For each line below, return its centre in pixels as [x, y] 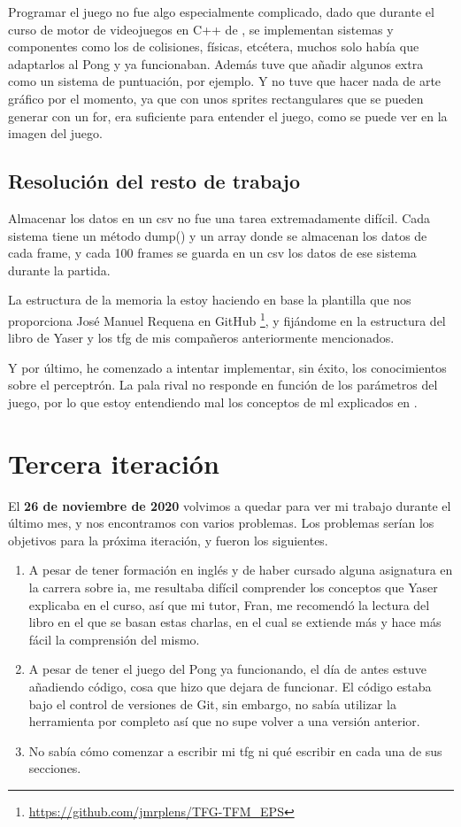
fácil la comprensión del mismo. [114, 639]
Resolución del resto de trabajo [154, 181]
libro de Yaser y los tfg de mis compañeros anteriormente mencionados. [201, 338]
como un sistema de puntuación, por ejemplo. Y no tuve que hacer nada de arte [225, 81]
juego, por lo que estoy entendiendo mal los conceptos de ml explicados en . [213, 402]
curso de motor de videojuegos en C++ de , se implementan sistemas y [201, 29]
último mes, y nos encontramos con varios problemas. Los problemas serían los [221, 523]
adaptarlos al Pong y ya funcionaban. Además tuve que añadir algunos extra [216, 63]
